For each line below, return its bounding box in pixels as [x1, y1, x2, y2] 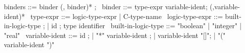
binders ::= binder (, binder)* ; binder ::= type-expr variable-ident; [4, 1, 208, 11]
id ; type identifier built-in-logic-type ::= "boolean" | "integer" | [51, 20, 242, 31]
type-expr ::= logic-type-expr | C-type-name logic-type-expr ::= [30, 11, 223, 21]
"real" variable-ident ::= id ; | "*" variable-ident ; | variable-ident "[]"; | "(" [4, 30, 226, 40]
